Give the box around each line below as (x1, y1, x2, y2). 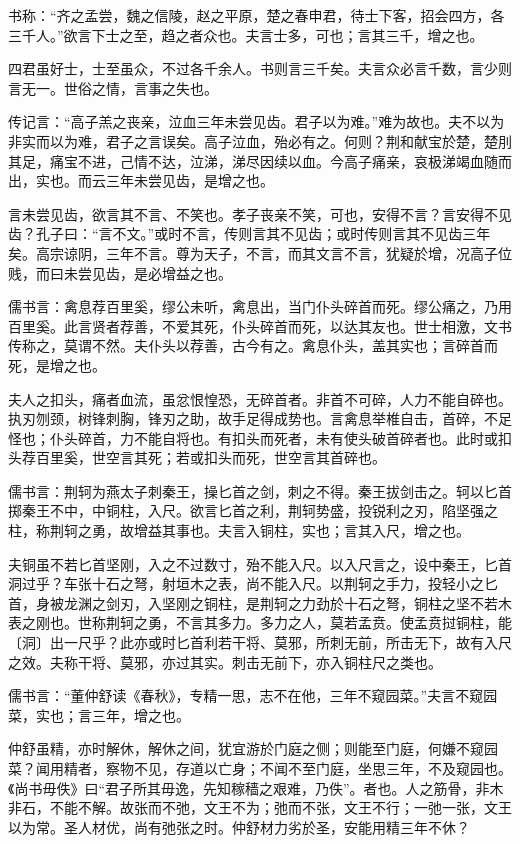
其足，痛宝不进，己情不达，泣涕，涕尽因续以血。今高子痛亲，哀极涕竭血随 (8, 150, 498, 171)
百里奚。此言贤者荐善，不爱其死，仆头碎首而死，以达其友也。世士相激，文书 (8, 315, 512, 336)
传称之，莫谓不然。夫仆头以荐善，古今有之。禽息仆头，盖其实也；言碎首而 (8, 335, 498, 356)
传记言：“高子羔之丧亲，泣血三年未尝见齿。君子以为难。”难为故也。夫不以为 (8, 111, 505, 132)
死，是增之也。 (8, 354, 106, 375)
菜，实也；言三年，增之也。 (8, 704, 190, 725)
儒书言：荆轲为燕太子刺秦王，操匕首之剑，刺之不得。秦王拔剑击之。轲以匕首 (8, 480, 512, 501)
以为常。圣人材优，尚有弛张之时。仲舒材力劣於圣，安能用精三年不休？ (8, 816, 470, 837)
